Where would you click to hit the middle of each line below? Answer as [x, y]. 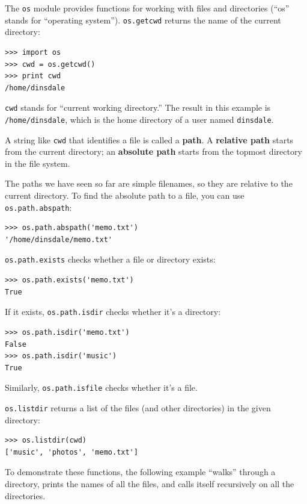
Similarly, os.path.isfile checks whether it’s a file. [101, 387]
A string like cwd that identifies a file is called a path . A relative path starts [149, 139]
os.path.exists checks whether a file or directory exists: [110, 259]
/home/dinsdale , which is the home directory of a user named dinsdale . [139, 119]
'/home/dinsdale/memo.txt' [59, 239]
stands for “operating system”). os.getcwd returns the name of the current [143, 20]
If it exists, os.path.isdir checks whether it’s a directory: [113, 312]
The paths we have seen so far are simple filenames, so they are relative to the [149, 183]
